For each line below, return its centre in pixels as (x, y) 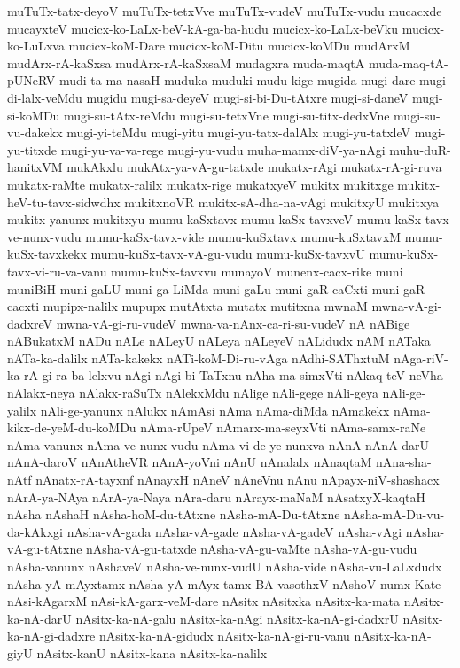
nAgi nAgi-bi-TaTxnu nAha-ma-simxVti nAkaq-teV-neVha (284, 375)
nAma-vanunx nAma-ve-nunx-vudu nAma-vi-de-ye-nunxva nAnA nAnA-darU (218, 444)
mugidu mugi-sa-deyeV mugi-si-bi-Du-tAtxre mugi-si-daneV (247, 97)
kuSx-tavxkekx (47, 254)
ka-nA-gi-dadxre (51, 636)
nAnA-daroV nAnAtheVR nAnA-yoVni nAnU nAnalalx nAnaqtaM (190, 462)
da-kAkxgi (35, 531)
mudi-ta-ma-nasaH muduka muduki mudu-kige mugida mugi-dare (237, 80)
